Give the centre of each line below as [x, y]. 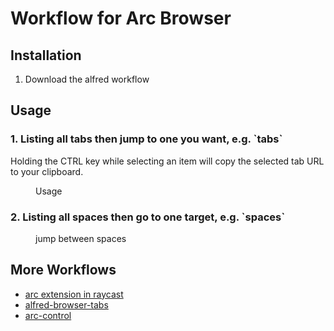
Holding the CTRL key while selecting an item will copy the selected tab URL [167, 161]
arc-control [48, 315]
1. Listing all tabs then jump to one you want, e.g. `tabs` [146, 139]
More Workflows [63, 270]
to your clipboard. [47, 171]
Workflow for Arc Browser [121, 18]
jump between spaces [81, 238]
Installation [46, 55]
